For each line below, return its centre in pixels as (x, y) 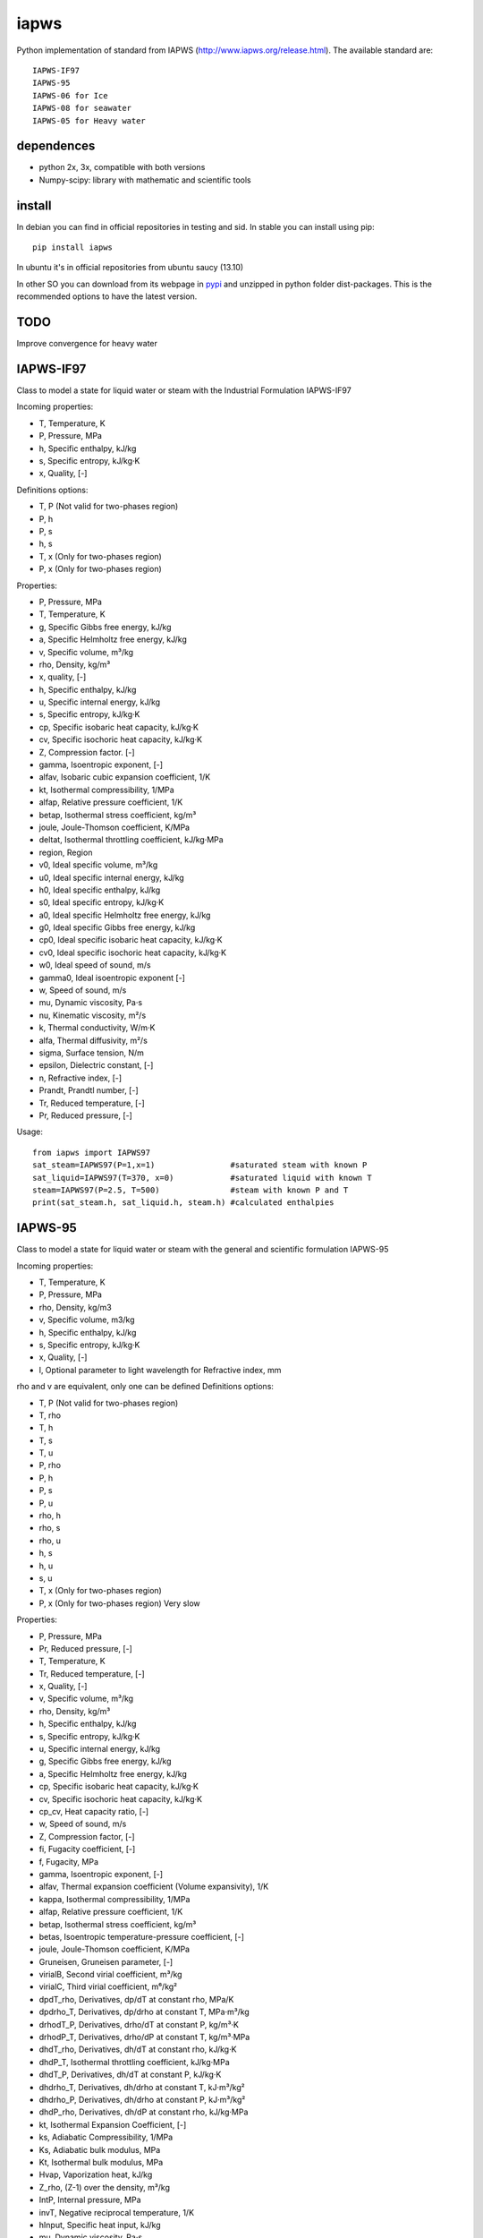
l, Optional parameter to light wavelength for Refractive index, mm (160, 1370)
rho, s (50, 1528)
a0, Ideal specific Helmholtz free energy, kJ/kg (125, 915)
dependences (56, 146)
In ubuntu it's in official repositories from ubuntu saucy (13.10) (130, 268)
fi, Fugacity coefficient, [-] (87, 1849)
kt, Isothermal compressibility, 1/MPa (106, 790)
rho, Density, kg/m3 (75, 1307)
